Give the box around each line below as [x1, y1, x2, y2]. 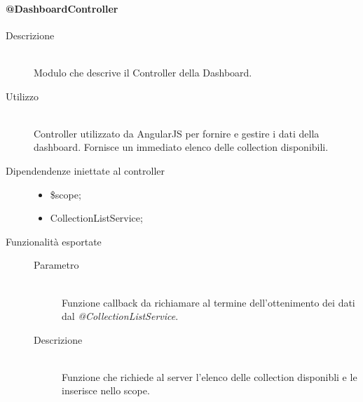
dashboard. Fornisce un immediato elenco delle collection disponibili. [34, 140, 329, 154]
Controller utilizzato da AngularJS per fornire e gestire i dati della [34, 126, 320, 140]
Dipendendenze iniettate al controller [6, 163, 165, 177]
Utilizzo [6, 88, 39, 103]
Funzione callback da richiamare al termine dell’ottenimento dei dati [62, 295, 355, 309]
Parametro [34, 257, 79, 272]
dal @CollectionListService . [62, 309, 179, 323]
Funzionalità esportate [6, 234, 102, 248]
